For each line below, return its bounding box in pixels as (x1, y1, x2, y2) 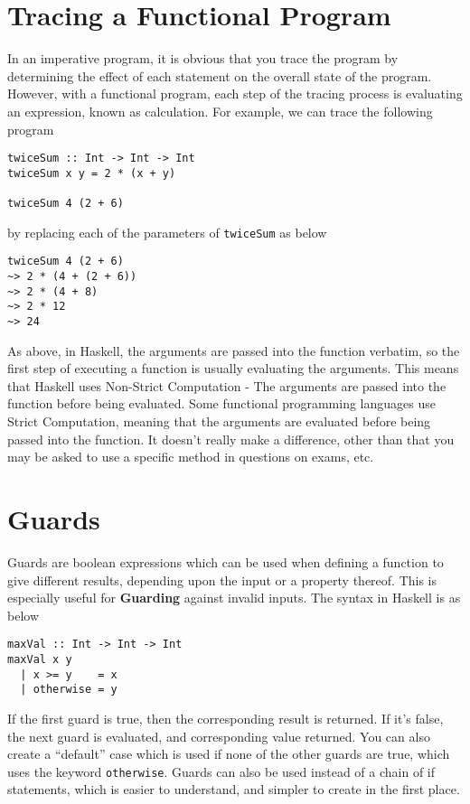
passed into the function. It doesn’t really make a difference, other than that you (7, 429, 455, 448)
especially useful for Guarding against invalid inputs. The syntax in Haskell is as (7, 588, 461, 607)
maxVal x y (7, 652, 72, 666)
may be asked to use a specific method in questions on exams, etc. (7, 447, 374, 466)
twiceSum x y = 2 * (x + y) (7, 166, 176, 180)
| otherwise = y (20, 683, 117, 696)
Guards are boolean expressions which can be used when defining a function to (7, 552, 444, 571)
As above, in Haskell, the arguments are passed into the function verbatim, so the (7, 341, 460, 360)
